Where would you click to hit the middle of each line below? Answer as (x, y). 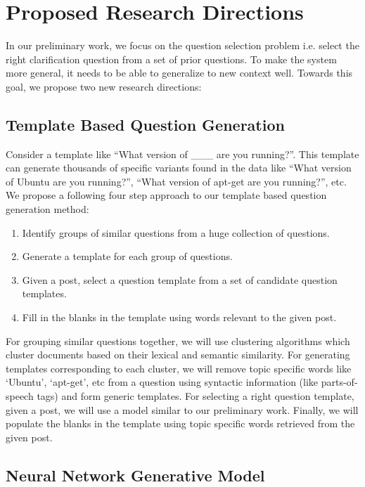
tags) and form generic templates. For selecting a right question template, (196, 396)
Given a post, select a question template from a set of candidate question (180, 279)
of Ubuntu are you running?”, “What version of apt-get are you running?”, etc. (176, 181)
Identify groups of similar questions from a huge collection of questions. (176, 232)
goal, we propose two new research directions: (104, 86)
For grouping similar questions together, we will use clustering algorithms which (178, 340)
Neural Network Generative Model (135, 475)
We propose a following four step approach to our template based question (166, 195)
